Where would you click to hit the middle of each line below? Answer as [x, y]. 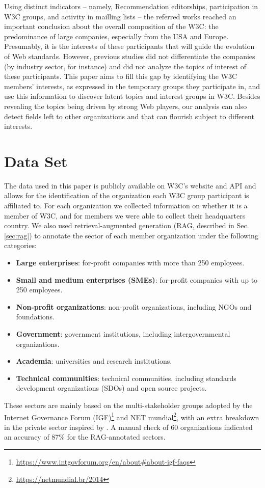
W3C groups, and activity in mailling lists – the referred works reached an [120, 16]
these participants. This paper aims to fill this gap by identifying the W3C [121, 76]
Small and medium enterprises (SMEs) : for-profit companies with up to [137, 279]
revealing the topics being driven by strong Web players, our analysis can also [126, 106]
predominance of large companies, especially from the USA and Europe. [116, 36]
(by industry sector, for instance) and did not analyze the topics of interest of [125, 66]
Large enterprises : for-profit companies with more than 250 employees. [130, 262]
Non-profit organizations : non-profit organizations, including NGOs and [134, 306]
